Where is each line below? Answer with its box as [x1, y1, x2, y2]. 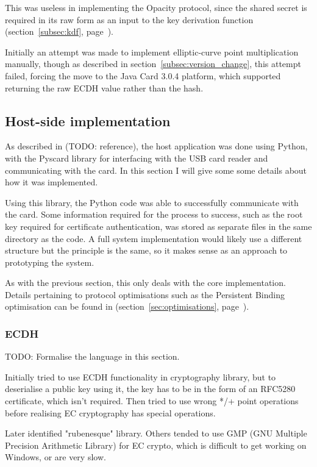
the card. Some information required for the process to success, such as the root [5, 208, 303, 221]
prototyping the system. [5, 255, 94, 268]
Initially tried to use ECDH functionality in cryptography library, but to [5, 370, 276, 383]
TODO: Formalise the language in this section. [5, 350, 180, 363]
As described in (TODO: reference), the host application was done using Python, [5, 140, 308, 152]
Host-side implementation [5, 111, 171, 130]
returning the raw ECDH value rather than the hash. [5, 81, 204, 94]
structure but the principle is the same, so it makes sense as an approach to [5, 244, 288, 257]
